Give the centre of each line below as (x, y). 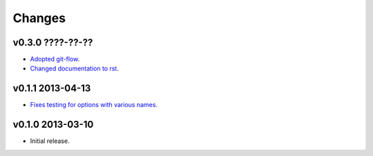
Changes (39, 18)
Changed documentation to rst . (74, 68)
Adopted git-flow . (55, 59)
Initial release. (50, 141)
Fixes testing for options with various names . (94, 105)
